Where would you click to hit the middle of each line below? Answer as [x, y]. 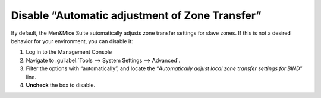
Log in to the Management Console [69, 52]
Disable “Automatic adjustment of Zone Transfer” [136, 15]
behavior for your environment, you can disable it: [72, 41]
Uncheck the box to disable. [60, 85]
